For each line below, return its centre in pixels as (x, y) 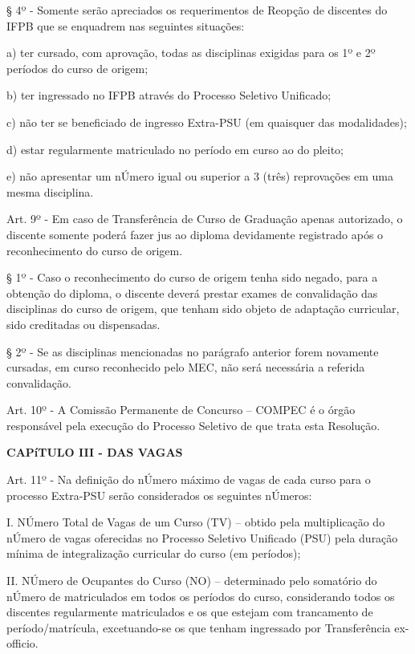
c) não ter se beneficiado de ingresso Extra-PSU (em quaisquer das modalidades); (207, 122)
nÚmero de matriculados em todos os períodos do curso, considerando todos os (201, 596)
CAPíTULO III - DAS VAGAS (95, 452)
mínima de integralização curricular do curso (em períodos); (154, 553)
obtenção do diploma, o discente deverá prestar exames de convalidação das (192, 292)
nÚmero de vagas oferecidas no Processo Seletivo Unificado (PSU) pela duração (202, 537)
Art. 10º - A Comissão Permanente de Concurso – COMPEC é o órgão (181, 410)
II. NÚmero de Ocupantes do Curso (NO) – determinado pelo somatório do (192, 581)
